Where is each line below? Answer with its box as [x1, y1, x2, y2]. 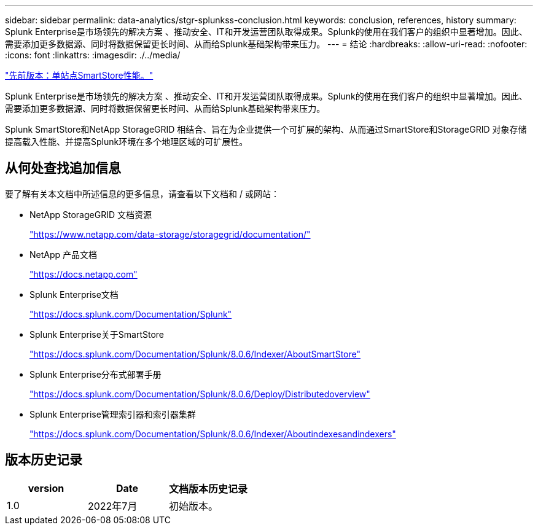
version [28, 481, 64, 494]
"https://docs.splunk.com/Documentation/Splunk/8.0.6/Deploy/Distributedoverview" [29, 388, 370, 399]
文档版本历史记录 [169, 482, 248, 495]
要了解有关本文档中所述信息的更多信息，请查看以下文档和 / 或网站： [5, 188, 279, 199]
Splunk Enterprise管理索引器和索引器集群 [29, 408, 196, 419]
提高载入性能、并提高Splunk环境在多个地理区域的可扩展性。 [5, 136, 248, 147]
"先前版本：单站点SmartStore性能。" [5, 70, 154, 80]
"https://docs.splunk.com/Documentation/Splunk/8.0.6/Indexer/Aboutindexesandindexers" [29, 428, 396, 439]
